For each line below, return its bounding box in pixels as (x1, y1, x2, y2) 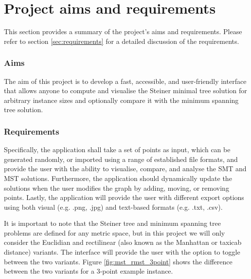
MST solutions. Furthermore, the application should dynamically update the (4, 173, 232, 183)
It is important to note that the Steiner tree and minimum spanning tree (4, 218, 221, 228)
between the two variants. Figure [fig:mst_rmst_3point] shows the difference (4, 256, 233, 266)
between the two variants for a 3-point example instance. (4, 266, 173, 276)
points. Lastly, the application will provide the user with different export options (4, 192, 244, 202)
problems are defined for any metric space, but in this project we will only (4, 227, 225, 238)
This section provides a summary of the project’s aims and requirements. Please (4, 26, 242, 37)
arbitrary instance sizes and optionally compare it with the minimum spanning (4, 95, 239, 105)
